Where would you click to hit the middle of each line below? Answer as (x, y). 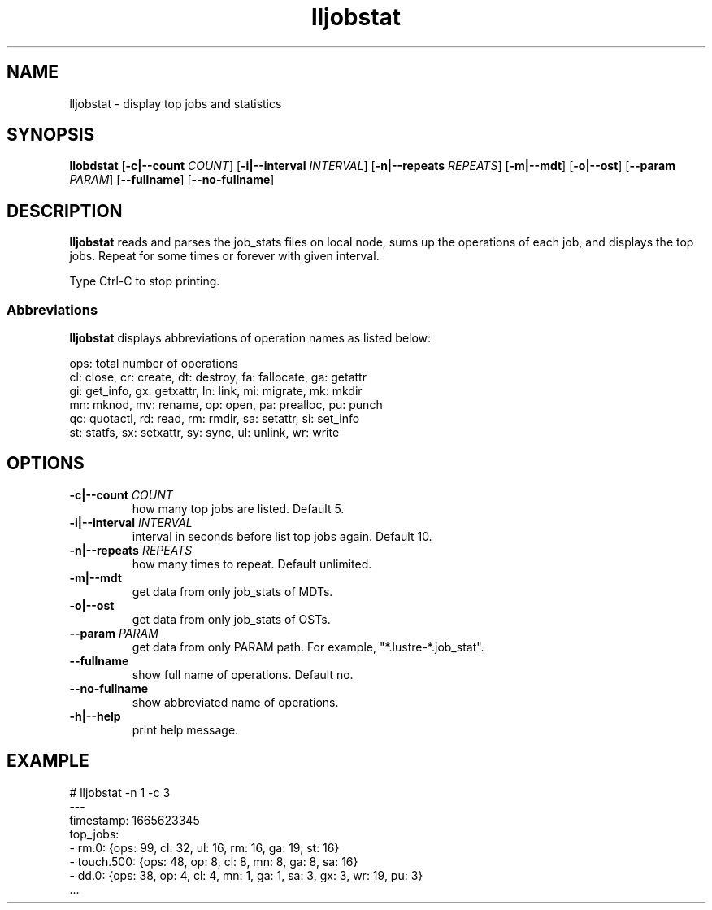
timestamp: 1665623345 (135, 820)
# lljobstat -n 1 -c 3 (120, 792)
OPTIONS (46, 464)
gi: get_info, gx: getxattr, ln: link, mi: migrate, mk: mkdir (216, 391)
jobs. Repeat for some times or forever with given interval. (224, 256)
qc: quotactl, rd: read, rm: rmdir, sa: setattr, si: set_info (215, 419)
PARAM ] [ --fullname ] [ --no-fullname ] (172, 180)
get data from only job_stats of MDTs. (232, 591)
